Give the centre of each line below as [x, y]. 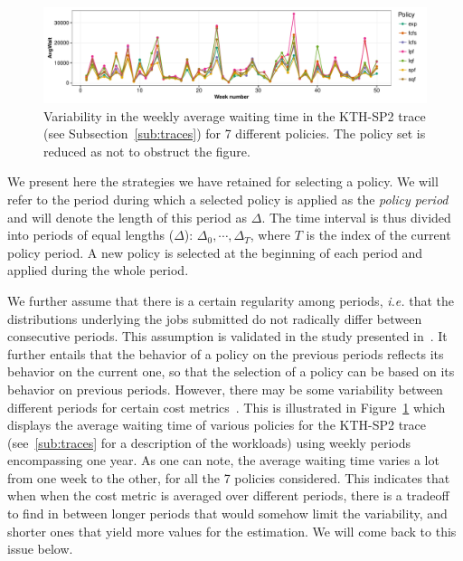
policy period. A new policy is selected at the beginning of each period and [215, 252]
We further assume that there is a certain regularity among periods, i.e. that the [231, 300]
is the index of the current [378, 235]
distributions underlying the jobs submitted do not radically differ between [215, 318]
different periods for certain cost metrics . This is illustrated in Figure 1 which [227, 407]
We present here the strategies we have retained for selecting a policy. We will [223, 181]
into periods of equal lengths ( [91, 235]
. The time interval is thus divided [356, 217]
